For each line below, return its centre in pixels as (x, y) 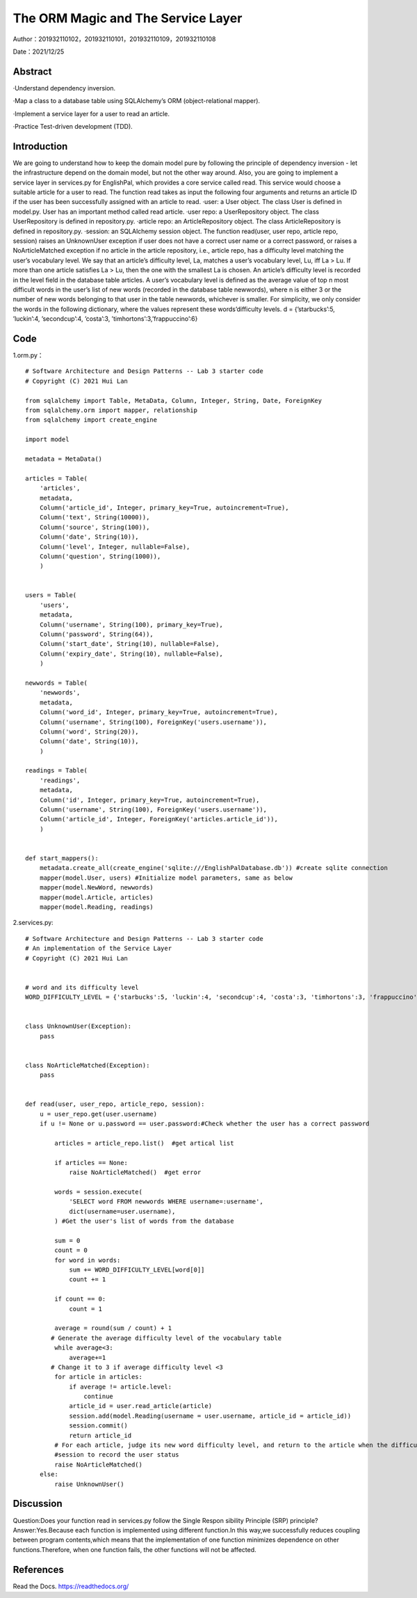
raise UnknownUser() (89, 1484)
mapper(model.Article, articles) (97, 897)
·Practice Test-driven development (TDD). (73, 127)
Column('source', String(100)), (95, 527)
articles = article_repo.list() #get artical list (144, 1143)
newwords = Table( (57, 683)
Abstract (32, 71)
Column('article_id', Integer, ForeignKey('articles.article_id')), (158, 819)
